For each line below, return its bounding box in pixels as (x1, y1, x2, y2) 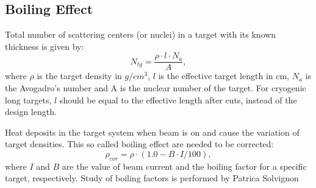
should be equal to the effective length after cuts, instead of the (59, 93, 297, 106)
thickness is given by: (5, 40, 84, 52)
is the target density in (37, 69, 122, 82)
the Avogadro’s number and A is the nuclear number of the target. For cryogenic (5, 82, 306, 94)
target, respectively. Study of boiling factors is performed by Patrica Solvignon (5, 172, 299, 184)
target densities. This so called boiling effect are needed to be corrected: (5, 138, 274, 150)
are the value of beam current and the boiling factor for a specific (62, 159, 307, 172)
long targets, (5, 93, 52, 106)
